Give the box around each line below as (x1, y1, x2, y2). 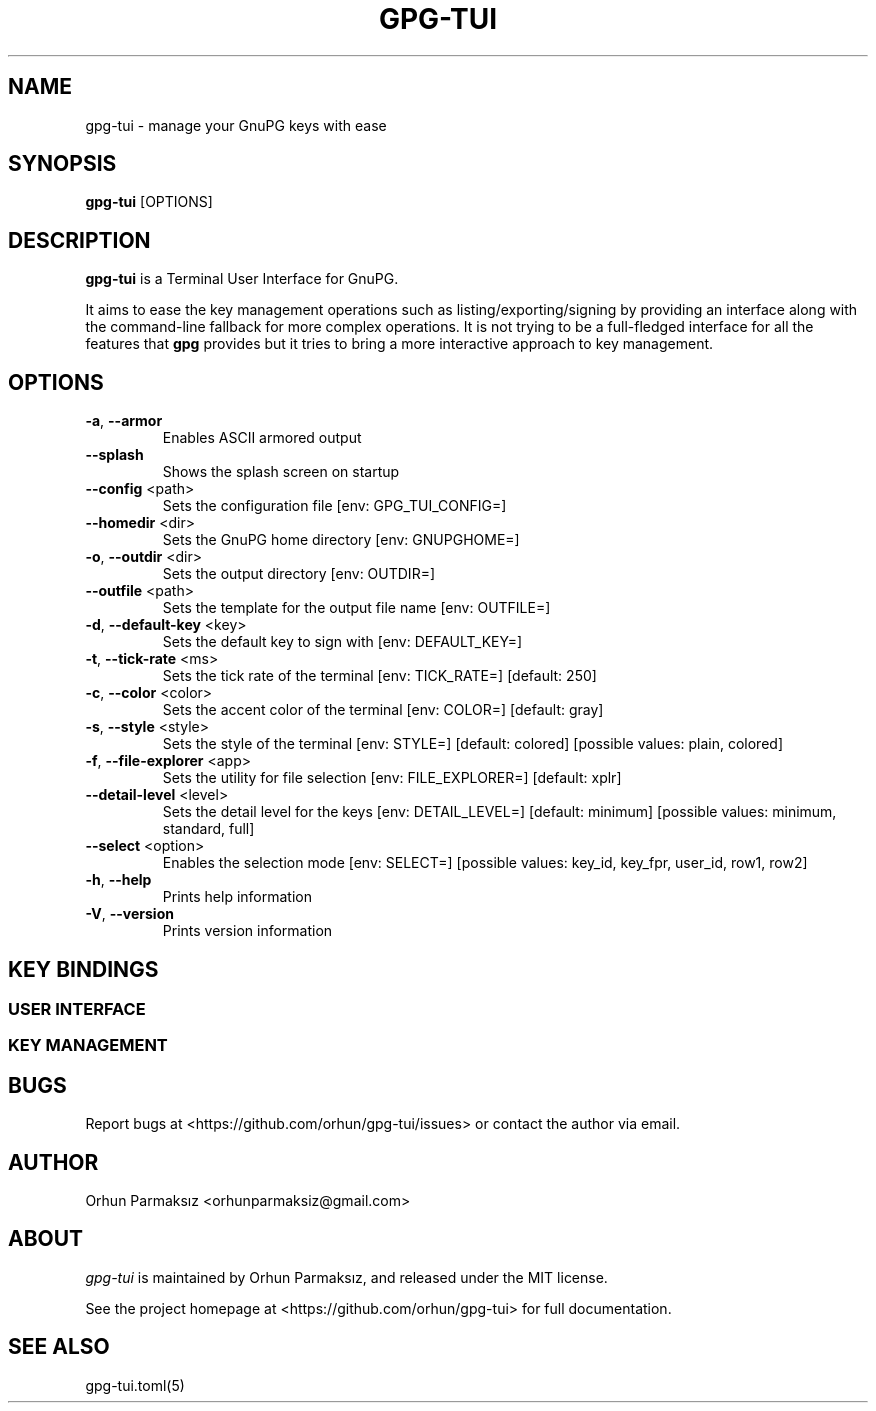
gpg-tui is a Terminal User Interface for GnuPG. (85, 270, 399, 288)
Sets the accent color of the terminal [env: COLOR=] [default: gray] (162, 701, 604, 719)
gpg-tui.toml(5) (85, 1376, 185, 1394)
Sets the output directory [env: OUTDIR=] (162, 565, 436, 583)
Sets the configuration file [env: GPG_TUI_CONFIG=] (162, 497, 507, 515)
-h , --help (85, 871, 152, 889)
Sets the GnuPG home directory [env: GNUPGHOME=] (162, 531, 520, 549)
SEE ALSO (8, 1334, 110, 1360)
